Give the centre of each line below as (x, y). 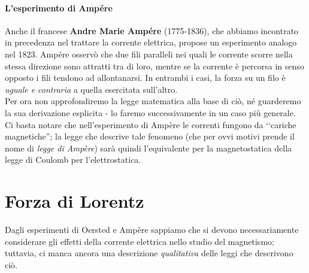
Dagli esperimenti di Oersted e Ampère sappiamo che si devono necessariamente (152, 230)
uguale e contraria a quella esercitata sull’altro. (91, 89)
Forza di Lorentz (75, 201)
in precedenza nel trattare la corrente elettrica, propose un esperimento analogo (151, 42)
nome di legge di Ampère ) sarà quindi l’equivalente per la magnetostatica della (149, 148)
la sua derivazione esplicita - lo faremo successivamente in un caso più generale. (150, 112)
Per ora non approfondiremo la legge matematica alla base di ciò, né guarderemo (153, 101)
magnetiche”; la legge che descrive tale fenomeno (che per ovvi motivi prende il (150, 136)
